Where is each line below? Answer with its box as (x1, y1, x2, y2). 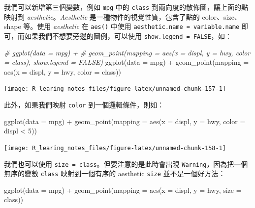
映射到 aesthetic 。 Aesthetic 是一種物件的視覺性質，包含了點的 (4, 11, 200, 22)
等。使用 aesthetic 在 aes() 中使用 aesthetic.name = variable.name (23, 21, 240, 31)
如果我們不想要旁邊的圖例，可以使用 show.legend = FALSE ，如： (24, 30, 232, 41)
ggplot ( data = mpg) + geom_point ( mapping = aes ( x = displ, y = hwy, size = (4, 184, 242, 195)
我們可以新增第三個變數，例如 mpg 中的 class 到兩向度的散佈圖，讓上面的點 (4, 2, 248, 12)
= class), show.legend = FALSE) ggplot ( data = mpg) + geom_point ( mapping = (4, 57, 249, 67)
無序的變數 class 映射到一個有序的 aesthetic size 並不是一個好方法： (4, 168, 225, 179)
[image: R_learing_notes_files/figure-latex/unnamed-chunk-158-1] (4, 144, 226, 152)
